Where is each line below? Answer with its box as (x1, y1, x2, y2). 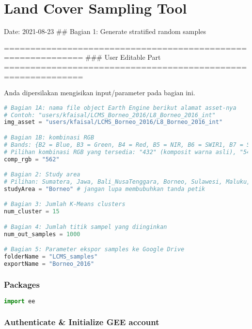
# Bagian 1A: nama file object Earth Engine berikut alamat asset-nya (4, 104, 236, 111)
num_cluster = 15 (4, 208, 60, 215)
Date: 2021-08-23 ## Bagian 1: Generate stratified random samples (4, 26, 206, 36)
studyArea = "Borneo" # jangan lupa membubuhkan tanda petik (4, 185, 205, 192)
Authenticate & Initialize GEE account (4, 315, 159, 328)
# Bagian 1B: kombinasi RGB (4, 134, 94, 141)
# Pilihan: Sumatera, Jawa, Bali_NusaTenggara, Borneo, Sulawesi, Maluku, (4, 178, 251, 185)
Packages (4, 278, 40, 290)
